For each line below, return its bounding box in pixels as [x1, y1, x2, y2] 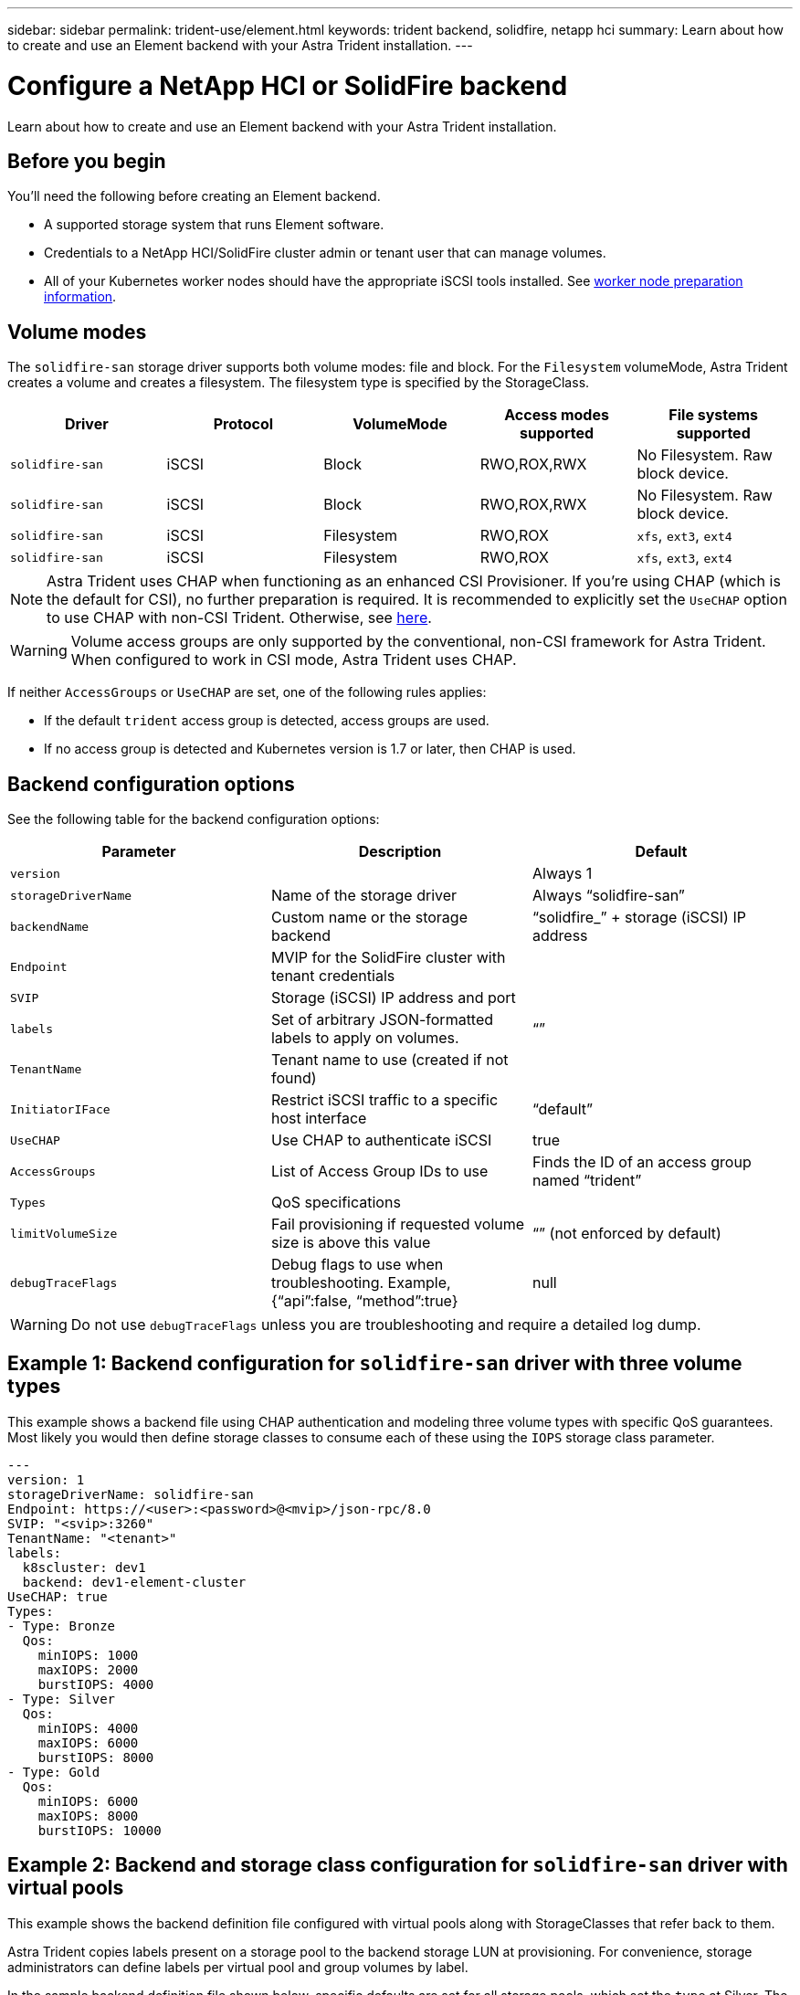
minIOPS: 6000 [37, 1793, 139, 1809]
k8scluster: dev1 [22, 1559, 146, 1575]
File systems [668, 406, 759, 425]
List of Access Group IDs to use [270, 1162, 489, 1181]
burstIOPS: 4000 [37, 1676, 154, 1692]
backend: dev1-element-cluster [22, 1574, 247, 1589]
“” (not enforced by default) [532, 1224, 721, 1243]
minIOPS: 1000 [37, 1647, 139, 1662]
